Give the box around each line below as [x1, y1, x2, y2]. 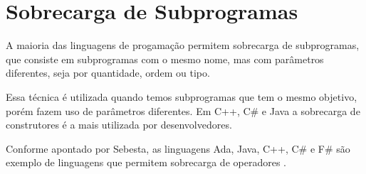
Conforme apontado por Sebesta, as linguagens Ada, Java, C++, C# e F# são [6, 141, 350, 156]
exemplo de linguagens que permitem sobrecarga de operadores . [6, 155, 286, 170]
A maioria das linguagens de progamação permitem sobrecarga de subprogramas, [6, 38, 360, 53]
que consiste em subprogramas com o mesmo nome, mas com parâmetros [6, 51, 324, 66]
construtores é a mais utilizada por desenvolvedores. [6, 117, 232, 132]
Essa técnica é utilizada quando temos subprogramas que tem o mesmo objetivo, [6, 89, 357, 104]
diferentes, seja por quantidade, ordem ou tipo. [6, 65, 210, 80]
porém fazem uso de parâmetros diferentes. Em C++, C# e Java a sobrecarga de [6, 103, 360, 118]
